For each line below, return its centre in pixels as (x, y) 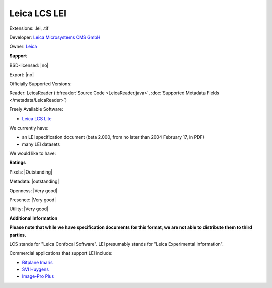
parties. (18, 235)
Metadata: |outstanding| (34, 181)
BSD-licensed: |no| (29, 65)
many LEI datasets (41, 144)
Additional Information (33, 218)
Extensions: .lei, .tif (29, 28)
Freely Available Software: (36, 109)
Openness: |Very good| (33, 190)
